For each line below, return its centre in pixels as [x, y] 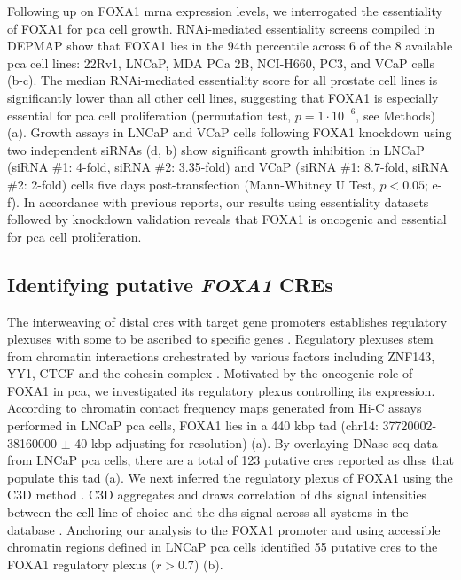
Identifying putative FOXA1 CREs [170, 284]
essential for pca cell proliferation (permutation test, [149, 115]
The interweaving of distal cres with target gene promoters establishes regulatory [227, 321]
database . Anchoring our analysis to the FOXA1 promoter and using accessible [224, 529]
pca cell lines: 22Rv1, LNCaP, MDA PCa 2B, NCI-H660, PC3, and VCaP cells [221, 62]
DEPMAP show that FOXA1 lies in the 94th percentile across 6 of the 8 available [230, 46]
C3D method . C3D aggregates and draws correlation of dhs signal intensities [217, 495]
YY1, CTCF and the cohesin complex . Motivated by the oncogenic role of [210, 373]
